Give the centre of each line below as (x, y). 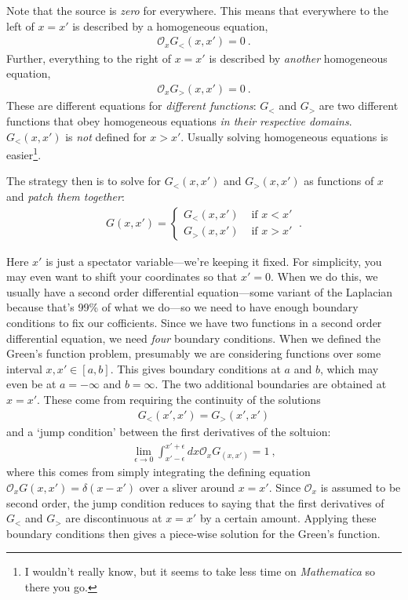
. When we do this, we (324, 276)
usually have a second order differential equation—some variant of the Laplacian (200, 291)
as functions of (339, 181)
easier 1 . (24, 153)
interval (24, 368)
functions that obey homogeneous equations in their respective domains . (179, 120)
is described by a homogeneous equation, (170, 25)
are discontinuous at (114, 518)
